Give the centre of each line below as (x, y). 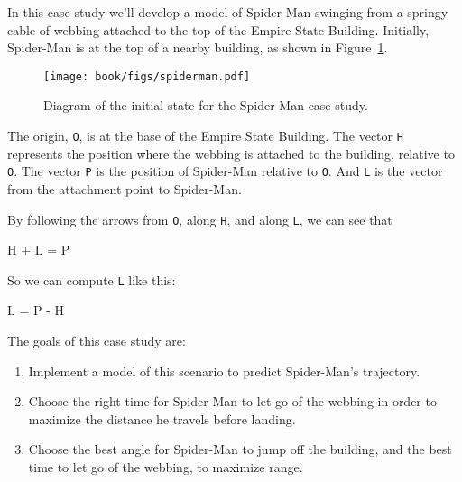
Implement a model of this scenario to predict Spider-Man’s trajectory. (224, 371)
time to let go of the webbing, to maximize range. (166, 467)
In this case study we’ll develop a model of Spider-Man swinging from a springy (228, 12)
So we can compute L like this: (92, 279)
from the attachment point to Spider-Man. (125, 188)
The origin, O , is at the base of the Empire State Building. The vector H (205, 136)
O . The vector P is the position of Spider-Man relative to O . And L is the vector (225, 171)
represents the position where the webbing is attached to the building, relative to (231, 153)
